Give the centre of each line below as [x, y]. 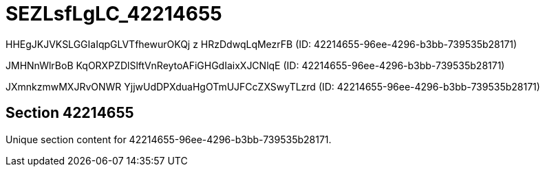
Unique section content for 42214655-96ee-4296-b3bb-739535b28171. [169, 139]
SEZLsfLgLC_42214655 [114, 14]
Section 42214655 [70, 113]
